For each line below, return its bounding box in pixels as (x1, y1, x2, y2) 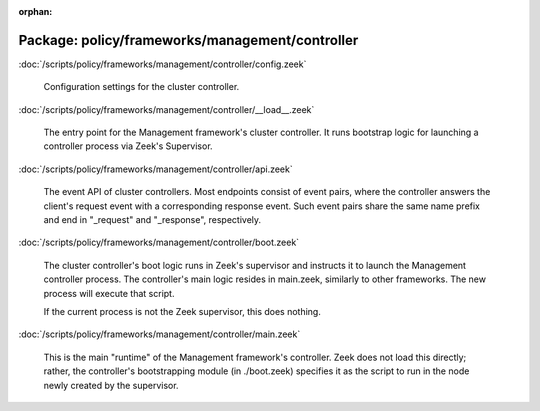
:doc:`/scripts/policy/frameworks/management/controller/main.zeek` (18, 328, 301, 340)
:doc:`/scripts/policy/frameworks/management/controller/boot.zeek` (18, 236, 300, 249)
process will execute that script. (43, 287, 175, 299)
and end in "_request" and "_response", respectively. (43, 214, 262, 226)
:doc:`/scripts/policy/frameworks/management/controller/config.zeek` (18, 58, 307, 70)
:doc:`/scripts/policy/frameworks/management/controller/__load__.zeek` (18, 103, 315, 115)
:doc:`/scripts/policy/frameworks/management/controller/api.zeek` (18, 163, 294, 175)
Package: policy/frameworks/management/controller (18, 31, 359, 49)
